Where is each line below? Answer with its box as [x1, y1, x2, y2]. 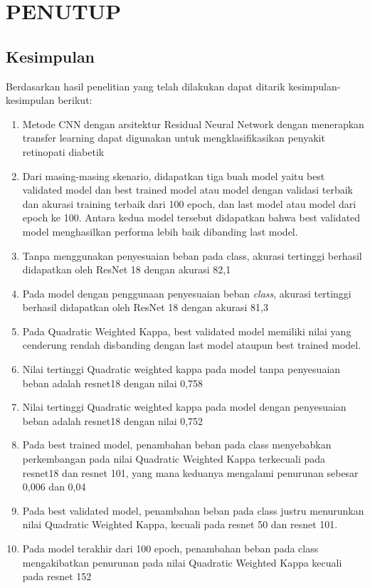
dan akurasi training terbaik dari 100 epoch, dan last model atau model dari [22, 196, 356, 211]
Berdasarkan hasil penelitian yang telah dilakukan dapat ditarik [6, 78, 285, 93]
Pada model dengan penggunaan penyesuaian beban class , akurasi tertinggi [22, 285, 351, 300]
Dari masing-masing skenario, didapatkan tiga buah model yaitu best [22, 168, 325, 183]
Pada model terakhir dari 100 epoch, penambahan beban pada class [22, 541, 319, 556]
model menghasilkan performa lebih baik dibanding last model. [22, 224, 298, 238]
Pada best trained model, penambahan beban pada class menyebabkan [22, 437, 332, 452]
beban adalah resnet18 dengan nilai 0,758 [22, 375, 203, 390]
